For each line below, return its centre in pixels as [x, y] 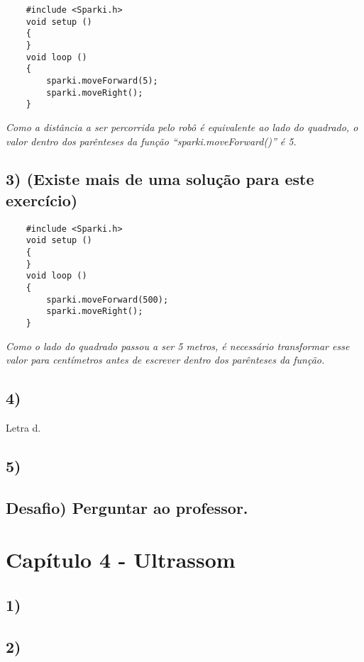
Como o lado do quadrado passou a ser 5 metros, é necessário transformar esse [178, 346]
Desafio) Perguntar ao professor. [127, 507]
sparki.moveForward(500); [107, 299]
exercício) [42, 200]
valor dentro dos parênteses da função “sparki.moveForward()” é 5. [151, 141]
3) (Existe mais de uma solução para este [160, 179]
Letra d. [23, 427]
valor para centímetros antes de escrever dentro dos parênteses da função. [165, 360]
